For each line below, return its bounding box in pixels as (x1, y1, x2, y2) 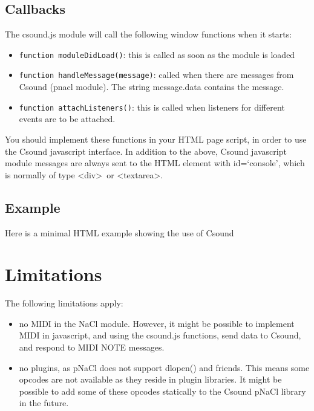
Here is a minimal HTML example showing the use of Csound (5, 226, 234, 239)
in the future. (19, 396, 69, 409)
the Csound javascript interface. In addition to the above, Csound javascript (5, 144, 287, 157)
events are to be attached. (19, 112, 116, 125)
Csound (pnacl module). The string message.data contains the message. (19, 80, 284, 93)
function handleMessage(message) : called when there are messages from (19, 68, 294, 81)
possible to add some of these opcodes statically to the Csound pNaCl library (19, 384, 306, 397)
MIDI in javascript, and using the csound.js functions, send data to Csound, (19, 329, 301, 341)
